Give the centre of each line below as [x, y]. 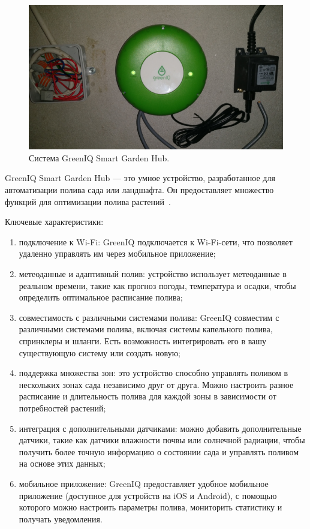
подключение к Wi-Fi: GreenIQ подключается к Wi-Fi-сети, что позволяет [156, 241]
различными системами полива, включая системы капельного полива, [146, 329]
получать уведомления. [61, 519]
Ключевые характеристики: [54, 222]
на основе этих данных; [62, 463]
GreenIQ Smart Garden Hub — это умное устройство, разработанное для [140, 178]
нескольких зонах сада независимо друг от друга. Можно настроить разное [156, 384]
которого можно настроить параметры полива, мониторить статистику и [151, 507]
